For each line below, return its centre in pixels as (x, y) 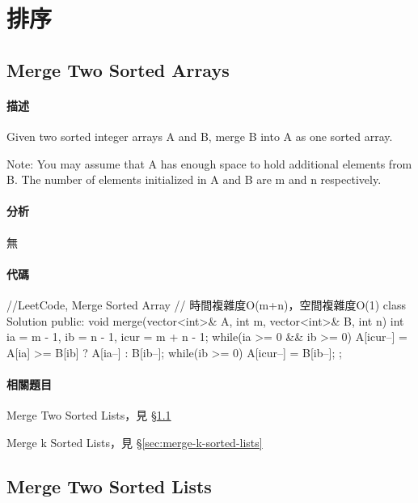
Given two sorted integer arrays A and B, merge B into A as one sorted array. (200, 136)
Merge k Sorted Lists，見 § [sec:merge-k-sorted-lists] (135, 442)
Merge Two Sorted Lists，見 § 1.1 (89, 415)
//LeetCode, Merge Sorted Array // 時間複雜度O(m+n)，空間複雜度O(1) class (206, 304)
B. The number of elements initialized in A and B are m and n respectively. (194, 179)
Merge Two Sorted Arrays (118, 69)
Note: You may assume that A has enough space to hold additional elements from (209, 163)
